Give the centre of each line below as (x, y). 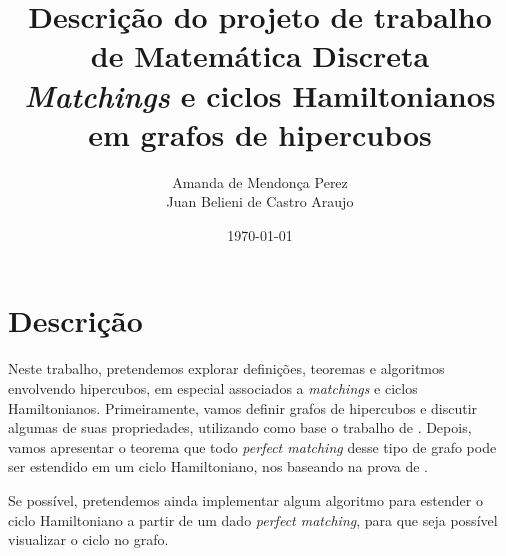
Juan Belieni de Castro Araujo (260, 201)
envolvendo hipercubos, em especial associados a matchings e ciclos (213, 388)
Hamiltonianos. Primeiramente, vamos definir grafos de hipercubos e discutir (243, 407)
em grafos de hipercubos (260, 133)
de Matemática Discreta (260, 55)
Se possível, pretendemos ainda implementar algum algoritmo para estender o (245, 499)
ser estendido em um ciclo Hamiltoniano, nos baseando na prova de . (218, 466)
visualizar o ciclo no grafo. (88, 539)
